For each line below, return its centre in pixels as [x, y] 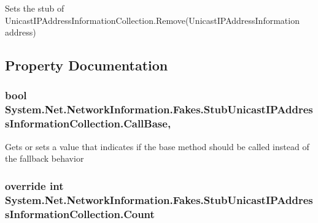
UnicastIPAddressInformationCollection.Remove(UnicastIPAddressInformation [152, 20]
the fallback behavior [45, 158]
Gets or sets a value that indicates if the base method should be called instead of [157, 146]
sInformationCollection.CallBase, [88, 123]
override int [34, 185]
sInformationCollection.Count [80, 214]
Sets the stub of [35, 8]
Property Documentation [87, 65]
